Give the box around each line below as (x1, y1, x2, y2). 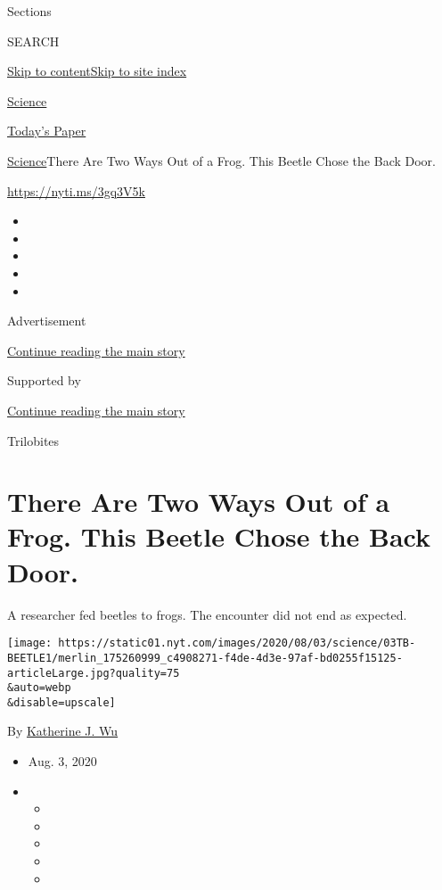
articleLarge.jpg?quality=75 (7, 666, 180, 680)
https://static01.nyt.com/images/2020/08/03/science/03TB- (58, 637, 416, 650)
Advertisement (7, 311, 86, 330)
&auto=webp (7, 681, 71, 695)
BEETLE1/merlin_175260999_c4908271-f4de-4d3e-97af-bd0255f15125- (7, 651, 403, 664)
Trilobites (7, 431, 60, 449)
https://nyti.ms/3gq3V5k (7, 181, 145, 200)
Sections (7, 2, 52, 20)
